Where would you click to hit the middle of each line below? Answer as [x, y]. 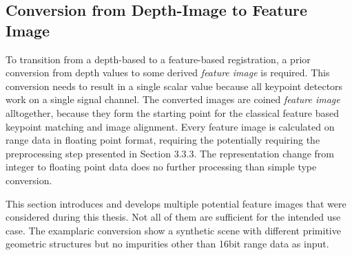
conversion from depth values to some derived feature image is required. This [168, 73]
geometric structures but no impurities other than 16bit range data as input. [167, 244]
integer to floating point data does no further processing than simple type [161, 167]
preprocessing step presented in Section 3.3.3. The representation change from [170, 153]
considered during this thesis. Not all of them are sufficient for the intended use [173, 217]
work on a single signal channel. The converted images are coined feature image [173, 99]
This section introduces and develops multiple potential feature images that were [176, 203]
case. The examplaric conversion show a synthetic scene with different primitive [173, 230]
